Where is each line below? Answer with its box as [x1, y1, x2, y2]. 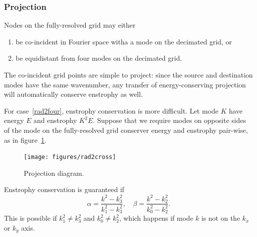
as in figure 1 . [4, 134, 47, 145]
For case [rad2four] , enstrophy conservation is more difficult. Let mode [4, 105, 219, 116]
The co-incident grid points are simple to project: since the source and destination [4, 70, 253, 79]
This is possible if [4, 213, 57, 223]
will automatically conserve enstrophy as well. [4, 89, 143, 99]
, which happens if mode [119, 213, 194, 223]
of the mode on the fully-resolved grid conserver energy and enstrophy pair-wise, [4, 124, 248, 135]
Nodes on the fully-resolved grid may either [4, 20, 136, 30]
